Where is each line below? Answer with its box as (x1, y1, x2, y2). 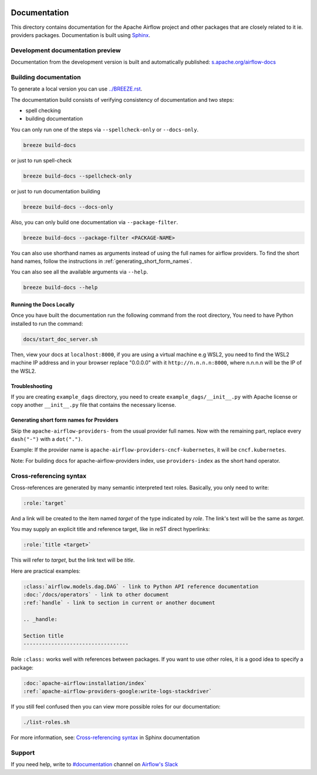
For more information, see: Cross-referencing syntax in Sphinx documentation (11, 734, 200, 741)
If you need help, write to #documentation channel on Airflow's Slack (11, 761, 178, 768)
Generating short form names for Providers (11, 416, 119, 423)
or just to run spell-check (11, 156, 72, 164)
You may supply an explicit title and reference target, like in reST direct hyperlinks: (11, 526, 210, 533)
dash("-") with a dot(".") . (11, 436, 83, 443)
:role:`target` (23, 500, 67, 506)
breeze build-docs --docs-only (23, 203, 114, 210)
